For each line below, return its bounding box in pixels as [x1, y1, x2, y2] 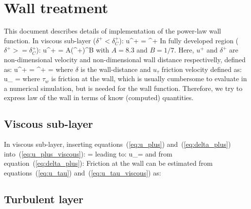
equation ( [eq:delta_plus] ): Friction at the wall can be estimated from [4, 158, 213, 168]
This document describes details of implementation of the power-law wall [4, 26, 221, 36]
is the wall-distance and [81, 64, 151, 74]
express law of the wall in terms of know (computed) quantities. [4, 92, 194, 103]
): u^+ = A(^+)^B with [36, 45, 109, 55]
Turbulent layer [4, 191, 84, 206]
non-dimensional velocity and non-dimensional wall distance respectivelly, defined [4, 54, 246, 64]
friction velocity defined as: [161, 64, 242, 74]
